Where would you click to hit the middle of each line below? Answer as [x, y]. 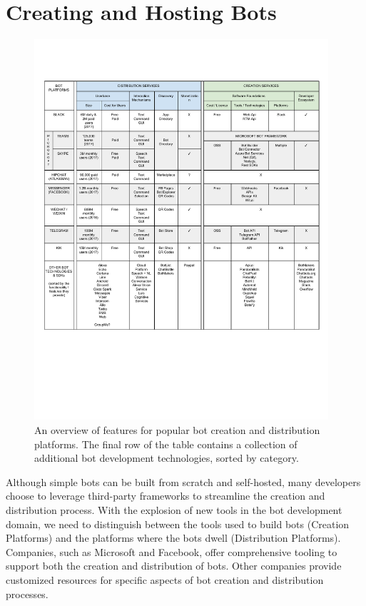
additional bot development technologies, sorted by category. [167, 458]
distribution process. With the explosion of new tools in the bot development [174, 510]
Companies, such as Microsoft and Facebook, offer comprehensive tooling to [172, 551]
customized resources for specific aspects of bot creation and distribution [165, 579]
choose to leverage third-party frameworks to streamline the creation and [166, 496]
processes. [27, 594]
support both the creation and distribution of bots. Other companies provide [174, 566]
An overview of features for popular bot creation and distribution [177, 430]
